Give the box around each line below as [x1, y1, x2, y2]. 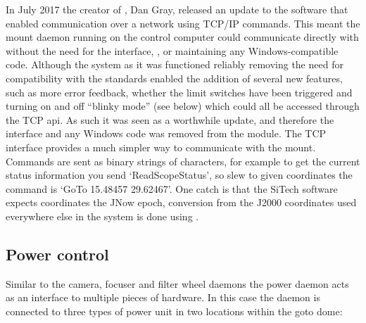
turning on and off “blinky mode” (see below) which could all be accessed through [6, 99, 360, 113]
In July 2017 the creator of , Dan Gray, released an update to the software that [6, 2, 348, 16]
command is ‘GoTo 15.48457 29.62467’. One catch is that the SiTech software [6, 181, 338, 196]
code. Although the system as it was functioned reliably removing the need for [6, 57, 343, 72]
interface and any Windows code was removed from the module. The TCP [6, 126, 327, 141]
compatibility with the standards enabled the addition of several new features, [6, 70, 343, 85]
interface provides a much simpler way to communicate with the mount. [6, 139, 316, 154]
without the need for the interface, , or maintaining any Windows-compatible [6, 43, 339, 58]
